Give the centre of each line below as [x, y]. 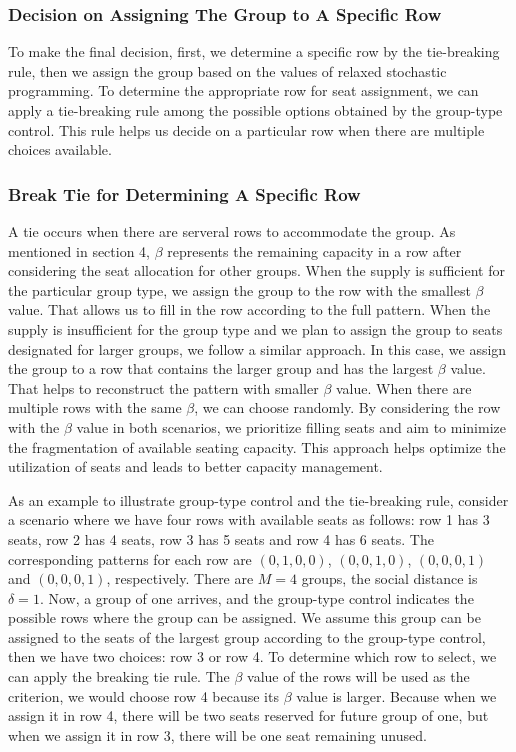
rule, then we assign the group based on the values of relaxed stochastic [227, 70]
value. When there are [403, 387]
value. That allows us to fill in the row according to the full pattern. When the [249, 309]
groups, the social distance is [389, 578]
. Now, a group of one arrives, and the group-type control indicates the [256, 597]
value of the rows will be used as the [358, 676]
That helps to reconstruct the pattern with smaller [163, 387]
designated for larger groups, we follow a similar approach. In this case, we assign [257, 348]
